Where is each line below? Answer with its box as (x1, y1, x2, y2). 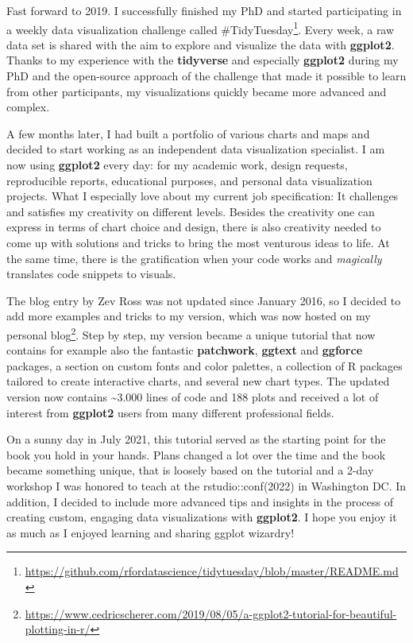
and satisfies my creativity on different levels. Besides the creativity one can (6, 203, 375, 219)
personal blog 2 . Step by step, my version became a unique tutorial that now (6, 323, 376, 343)
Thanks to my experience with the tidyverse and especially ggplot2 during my (6, 52, 399, 68)
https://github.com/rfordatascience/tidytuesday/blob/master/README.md (25, 563, 399, 579)
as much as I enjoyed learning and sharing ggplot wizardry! (6, 524, 295, 540)
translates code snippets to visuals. (6, 265, 176, 282)
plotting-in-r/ (25, 621, 91, 637)
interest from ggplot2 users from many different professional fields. (6, 404, 334, 420)
